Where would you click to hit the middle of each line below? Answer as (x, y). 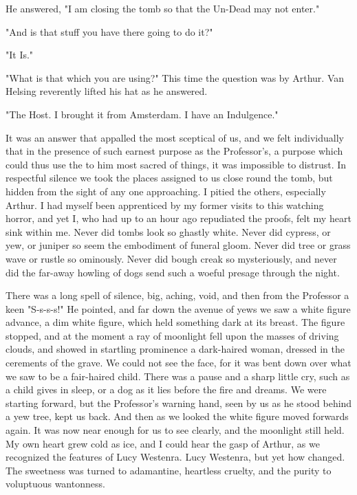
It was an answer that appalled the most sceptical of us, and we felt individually (175, 137)
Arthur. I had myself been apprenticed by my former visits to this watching (165, 205)
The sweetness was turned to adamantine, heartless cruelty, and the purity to (169, 470)
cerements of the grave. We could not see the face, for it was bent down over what (178, 363)
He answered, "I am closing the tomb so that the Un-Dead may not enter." (163, 8)
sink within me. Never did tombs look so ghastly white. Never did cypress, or (168, 231)
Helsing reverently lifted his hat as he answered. (107, 91)
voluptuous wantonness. (55, 484)
